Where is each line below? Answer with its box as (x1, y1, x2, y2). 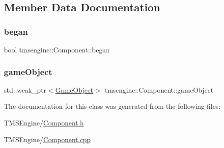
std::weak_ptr (4, 84, 47, 95)
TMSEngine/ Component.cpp (4, 134, 91, 144)
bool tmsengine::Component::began (4, 45, 110, 54)
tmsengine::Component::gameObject (105, 84, 214, 95)
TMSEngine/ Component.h (4, 118, 84, 127)
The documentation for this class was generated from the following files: (4, 101, 221, 111)
